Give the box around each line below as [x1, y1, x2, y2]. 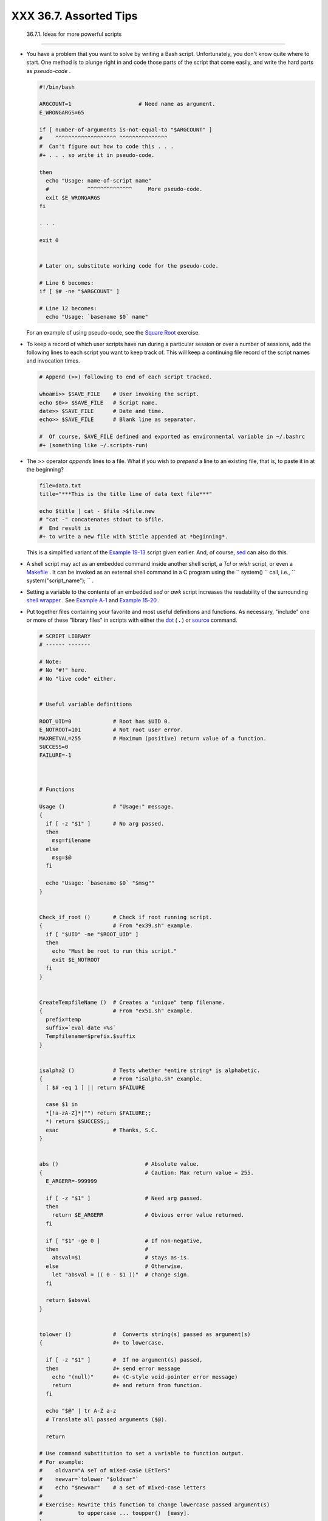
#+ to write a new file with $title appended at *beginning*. [39, 533, 228, 540]
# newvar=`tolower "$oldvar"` [39, 1475, 139, 1483]
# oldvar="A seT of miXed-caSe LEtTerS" [39, 1467, 171, 1474]
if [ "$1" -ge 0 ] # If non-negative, [46, 1237, 203, 1244]
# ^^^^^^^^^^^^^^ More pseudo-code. [46, 186, 203, 193]
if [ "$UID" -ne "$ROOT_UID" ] [46, 931, 139, 938]
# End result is [39, 524, 91, 532]
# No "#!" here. [39, 667, 88, 673]
